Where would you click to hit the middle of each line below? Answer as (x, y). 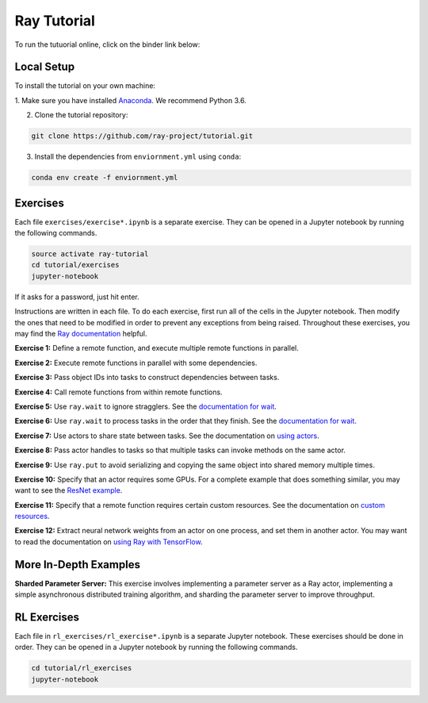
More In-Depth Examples (77, 565)
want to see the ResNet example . (69, 490)
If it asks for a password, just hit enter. (77, 297)
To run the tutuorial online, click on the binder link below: (107, 44)
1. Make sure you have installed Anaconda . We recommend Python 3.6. (131, 100)
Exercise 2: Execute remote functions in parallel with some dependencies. (136, 363)
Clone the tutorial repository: (81, 115)
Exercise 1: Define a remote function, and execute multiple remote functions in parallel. (157, 348)
